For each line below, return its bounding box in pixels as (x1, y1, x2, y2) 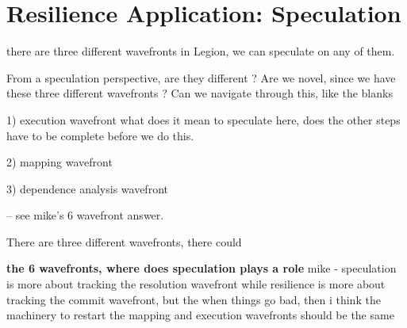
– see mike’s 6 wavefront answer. (6, 207, 164, 223)
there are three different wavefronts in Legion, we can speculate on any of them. (6, 43, 395, 59)
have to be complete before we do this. (6, 127, 194, 143)
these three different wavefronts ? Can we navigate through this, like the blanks (6, 85, 393, 101)
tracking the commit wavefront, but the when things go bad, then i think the (6, 291, 381, 307)
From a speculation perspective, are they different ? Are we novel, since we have (6, 69, 396, 86)
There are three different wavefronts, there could (6, 233, 242, 250)
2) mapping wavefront (6, 154, 113, 170)
